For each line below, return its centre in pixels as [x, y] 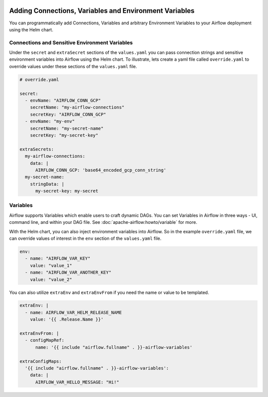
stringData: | [47, 184]
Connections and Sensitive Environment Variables [71, 42]
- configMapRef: [45, 340]
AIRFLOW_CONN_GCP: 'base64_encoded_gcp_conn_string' [101, 170]
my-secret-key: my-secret [67, 191]
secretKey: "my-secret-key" [64, 135]
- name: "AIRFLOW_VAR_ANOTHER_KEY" [68, 273]
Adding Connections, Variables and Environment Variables [102, 11]
